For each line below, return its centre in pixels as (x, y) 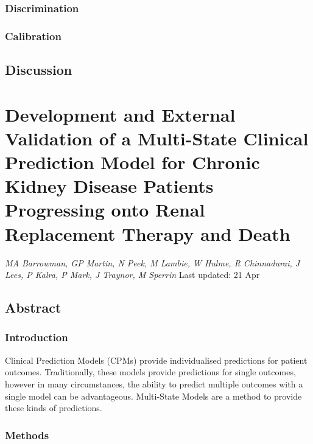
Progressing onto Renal (105, 210)
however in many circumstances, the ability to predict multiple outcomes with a (154, 383)
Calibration (33, 36)
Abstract (33, 307)
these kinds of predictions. (54, 408)
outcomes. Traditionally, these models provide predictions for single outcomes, (150, 372)
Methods (27, 435)
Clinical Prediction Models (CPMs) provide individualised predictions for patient (156, 360)
